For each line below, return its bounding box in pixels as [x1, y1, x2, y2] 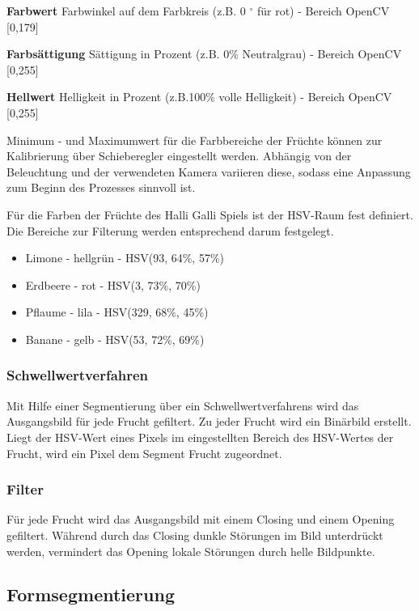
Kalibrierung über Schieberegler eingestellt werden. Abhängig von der [6, 147, 352, 164]
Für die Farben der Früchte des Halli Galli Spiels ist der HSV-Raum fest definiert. [6, 206, 413, 223]
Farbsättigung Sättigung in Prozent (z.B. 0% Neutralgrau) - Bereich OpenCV [6, 45, 402, 62]
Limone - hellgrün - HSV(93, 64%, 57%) [25, 249, 225, 266]
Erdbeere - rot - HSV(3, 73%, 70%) [25, 276, 201, 293]
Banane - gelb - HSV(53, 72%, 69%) [25, 330, 205, 347]
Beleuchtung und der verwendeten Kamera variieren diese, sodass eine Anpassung [6, 163, 411, 180]
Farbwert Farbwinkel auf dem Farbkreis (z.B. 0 [6, 2, 246, 19]
